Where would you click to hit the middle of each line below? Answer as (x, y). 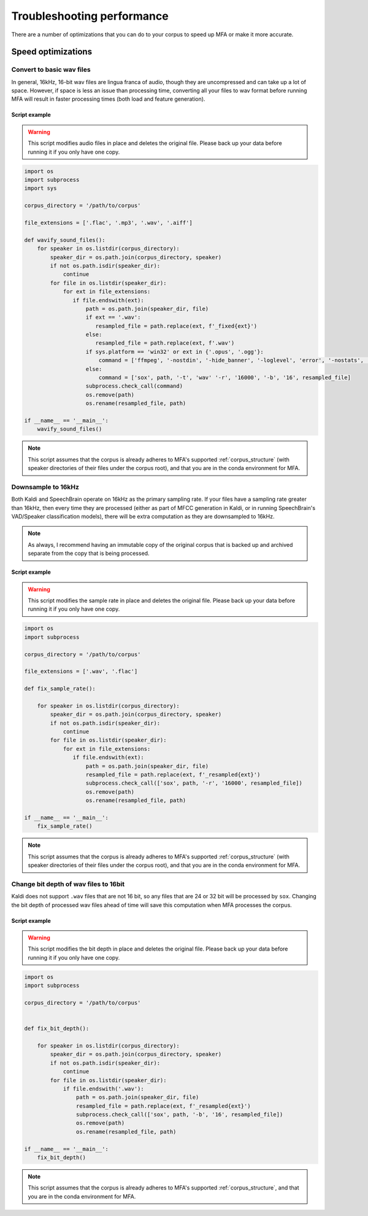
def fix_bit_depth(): (57, 1029)
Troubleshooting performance (90, 16)
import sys (40, 188)
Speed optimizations (52, 52)
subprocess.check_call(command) (134, 386)
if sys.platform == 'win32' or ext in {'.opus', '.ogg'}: (174, 351)
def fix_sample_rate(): (60, 689)
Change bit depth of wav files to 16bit (68, 884)
